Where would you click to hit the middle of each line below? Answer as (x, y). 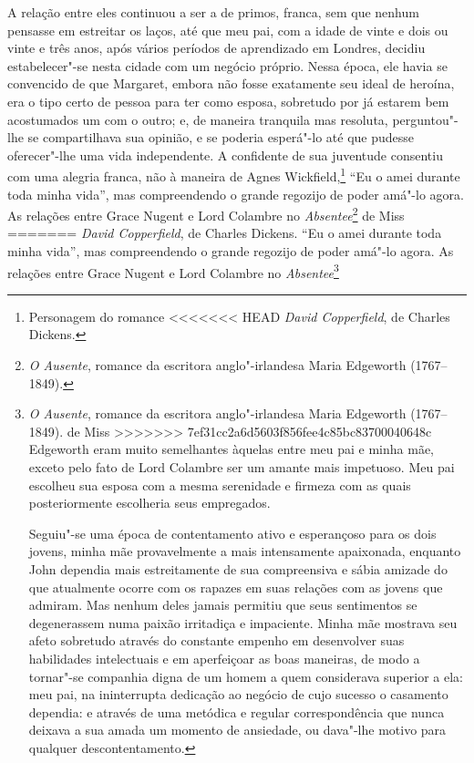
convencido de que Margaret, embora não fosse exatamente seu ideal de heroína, (231, 83)
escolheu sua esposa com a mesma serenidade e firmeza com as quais (220, 485)
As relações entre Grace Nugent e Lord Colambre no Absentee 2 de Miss (206, 214)
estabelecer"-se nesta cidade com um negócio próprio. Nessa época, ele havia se (227, 65)
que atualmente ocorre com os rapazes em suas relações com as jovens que (236, 587)
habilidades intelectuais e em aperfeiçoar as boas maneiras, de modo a (224, 658)
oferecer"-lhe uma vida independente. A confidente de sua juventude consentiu (225, 155)
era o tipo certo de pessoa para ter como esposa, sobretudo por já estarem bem (228, 101)
